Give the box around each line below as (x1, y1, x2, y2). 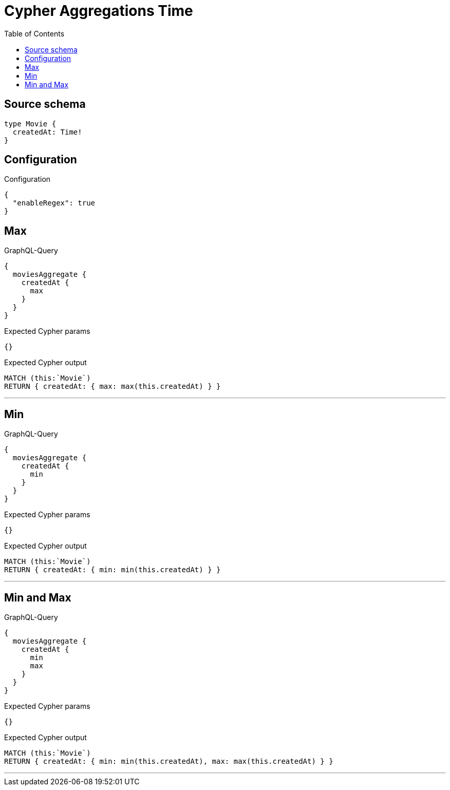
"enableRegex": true (12, 199, 96, 208)
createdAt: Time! (12, 127, 82, 136)
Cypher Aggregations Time (4, 2, 193, 20)
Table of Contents (4, 29, 65, 38)
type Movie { (4, 119, 57, 128)
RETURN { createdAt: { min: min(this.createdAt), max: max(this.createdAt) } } (4, 757, 333, 765)
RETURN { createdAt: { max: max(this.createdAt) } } (4, 382, 221, 391)
